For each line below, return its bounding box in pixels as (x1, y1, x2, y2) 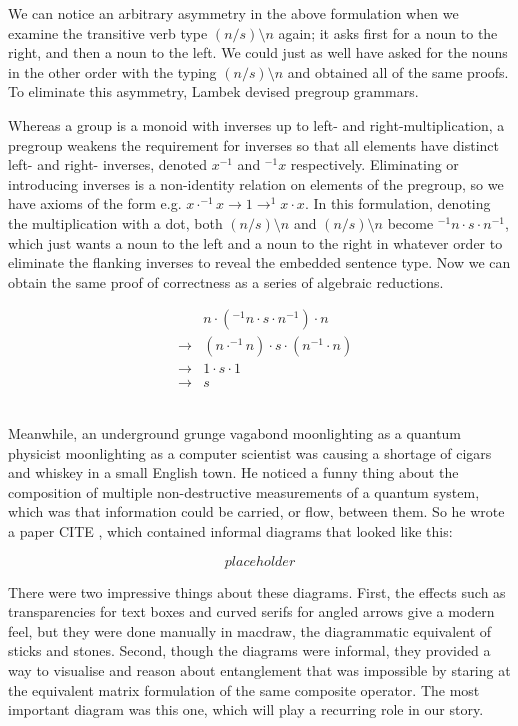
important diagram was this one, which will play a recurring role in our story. (8, 699, 484, 720)
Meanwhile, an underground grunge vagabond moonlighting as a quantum (8, 423, 461, 444)
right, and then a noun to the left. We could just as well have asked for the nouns (8, 42, 508, 63)
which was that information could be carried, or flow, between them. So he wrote (8, 501, 505, 522)
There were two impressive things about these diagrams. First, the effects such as (8, 581, 506, 602)
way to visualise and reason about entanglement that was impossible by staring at (8, 659, 511, 680)
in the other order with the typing (8, 61, 217, 82)
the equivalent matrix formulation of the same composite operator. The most (8, 679, 480, 700)
